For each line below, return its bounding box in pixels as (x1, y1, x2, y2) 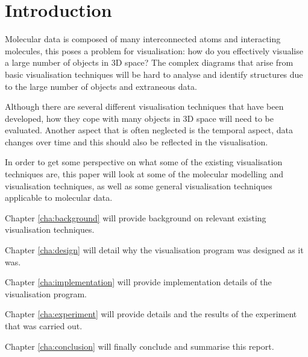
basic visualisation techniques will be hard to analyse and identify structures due (5, 68, 303, 80)
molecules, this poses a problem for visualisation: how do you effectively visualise (5, 44, 303, 57)
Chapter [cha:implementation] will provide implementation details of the (5, 276, 272, 288)
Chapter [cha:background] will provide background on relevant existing (5, 211, 266, 224)
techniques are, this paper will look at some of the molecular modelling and (5, 168, 283, 180)
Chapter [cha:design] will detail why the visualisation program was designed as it (5, 244, 304, 256)
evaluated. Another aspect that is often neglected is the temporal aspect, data (5, 124, 293, 136)
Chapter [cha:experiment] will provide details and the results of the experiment (5, 308, 297, 320)
